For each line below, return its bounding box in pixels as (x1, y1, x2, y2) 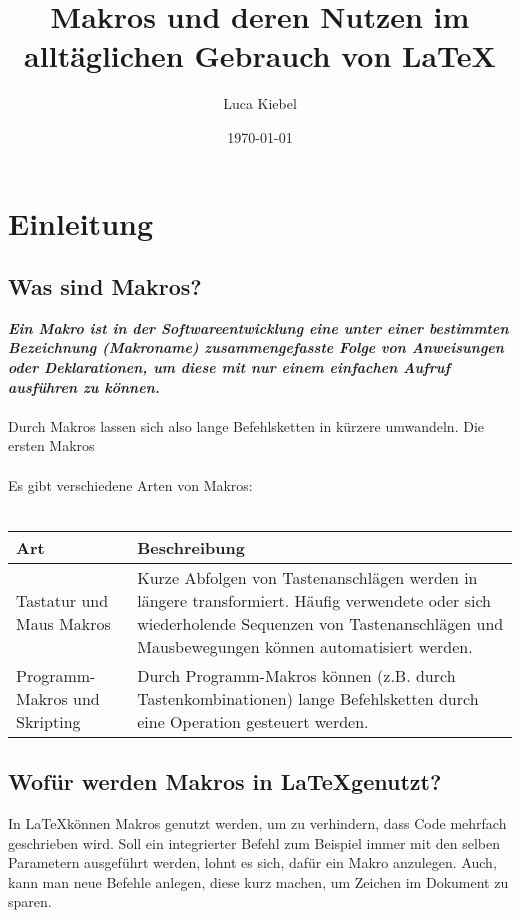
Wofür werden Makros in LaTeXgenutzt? (8, 766, 442, 797)
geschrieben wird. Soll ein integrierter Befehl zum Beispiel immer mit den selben (8, 832, 500, 853)
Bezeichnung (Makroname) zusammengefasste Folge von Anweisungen (8, 337, 504, 358)
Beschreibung (137, 535, 245, 559)
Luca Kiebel (223, 93, 297, 114)
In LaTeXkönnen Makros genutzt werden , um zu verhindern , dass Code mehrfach (8, 813, 507, 834)
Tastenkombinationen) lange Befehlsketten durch (137, 686, 479, 710)
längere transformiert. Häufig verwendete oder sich (137, 588, 492, 612)
